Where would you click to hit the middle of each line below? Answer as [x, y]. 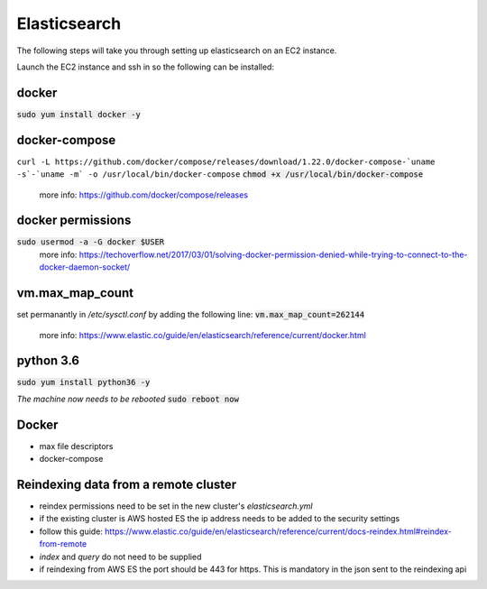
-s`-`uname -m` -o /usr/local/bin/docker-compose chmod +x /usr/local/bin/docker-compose [220, 175]
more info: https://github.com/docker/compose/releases [143, 195]
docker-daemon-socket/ [85, 267]
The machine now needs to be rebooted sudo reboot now [128, 399]
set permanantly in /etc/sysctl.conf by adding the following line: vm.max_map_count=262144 [191, 315]
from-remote [63, 544]
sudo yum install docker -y [79, 114]
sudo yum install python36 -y [83, 382]
